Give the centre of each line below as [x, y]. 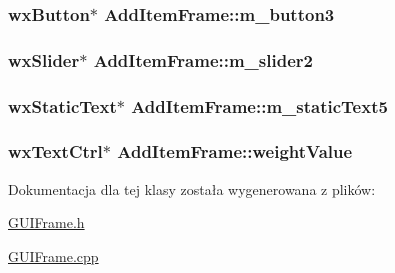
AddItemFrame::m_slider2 [203, 59]
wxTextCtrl [55, 151]
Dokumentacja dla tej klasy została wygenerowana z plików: [192, 188]
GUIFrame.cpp [53, 255]
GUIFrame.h [46, 222]
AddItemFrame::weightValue [235, 151]
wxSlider [44, 59]
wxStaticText [62, 105]
